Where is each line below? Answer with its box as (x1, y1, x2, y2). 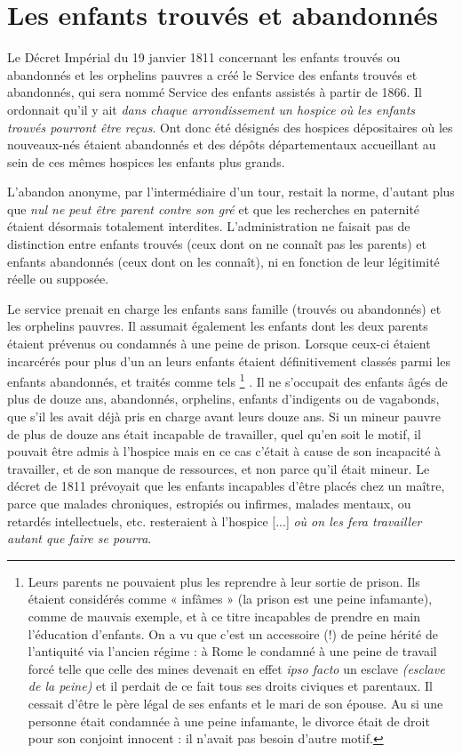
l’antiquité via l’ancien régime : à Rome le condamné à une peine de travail (28, 642, 437, 661)
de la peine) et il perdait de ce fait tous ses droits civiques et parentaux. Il (28, 677, 433, 695)
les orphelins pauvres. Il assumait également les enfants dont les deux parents (7, 316, 428, 335)
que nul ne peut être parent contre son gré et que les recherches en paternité (7, 199, 420, 218)
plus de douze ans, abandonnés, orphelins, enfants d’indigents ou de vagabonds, (7, 389, 440, 408)
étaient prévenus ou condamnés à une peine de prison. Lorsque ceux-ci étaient (7, 334, 431, 353)
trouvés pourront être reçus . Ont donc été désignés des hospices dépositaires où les (7, 117, 453, 136)
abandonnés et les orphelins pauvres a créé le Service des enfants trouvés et (7, 65, 418, 84)
